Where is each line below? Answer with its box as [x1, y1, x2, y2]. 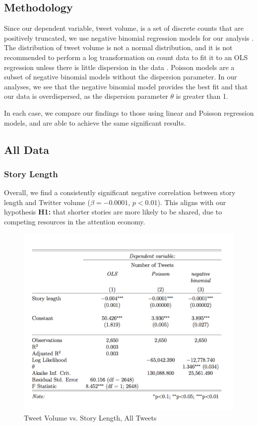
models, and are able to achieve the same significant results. [4, 117, 186, 128]
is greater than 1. [176, 91, 228, 101]
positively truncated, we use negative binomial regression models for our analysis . [4, 32, 254, 43]
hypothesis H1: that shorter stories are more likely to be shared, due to [4, 207, 222, 217]
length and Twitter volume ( [4, 197, 90, 207]
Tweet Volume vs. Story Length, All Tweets [24, 413, 157, 423]
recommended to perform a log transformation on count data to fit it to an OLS [4, 52, 248, 62]
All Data [4, 142, 50, 157]
